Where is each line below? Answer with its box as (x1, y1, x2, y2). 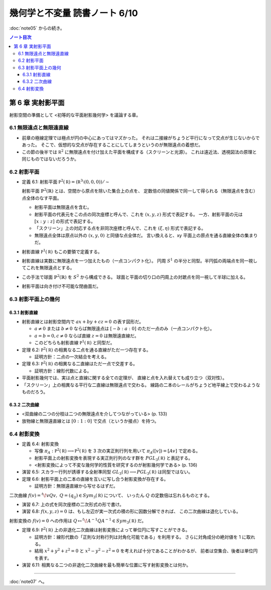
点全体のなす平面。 (22, 195, 62, 201)
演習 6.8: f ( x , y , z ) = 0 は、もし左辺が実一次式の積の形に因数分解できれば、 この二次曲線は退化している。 (22, 508, 241, 514)
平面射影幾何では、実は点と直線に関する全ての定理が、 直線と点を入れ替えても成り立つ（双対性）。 (22, 375, 227, 381)
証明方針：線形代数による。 (34, 368, 92, 374)
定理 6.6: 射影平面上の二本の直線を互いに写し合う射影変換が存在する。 (22, 476, 169, 482)
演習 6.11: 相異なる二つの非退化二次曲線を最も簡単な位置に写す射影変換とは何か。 (22, 562, 191, 568)
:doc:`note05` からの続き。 (9, 25, 65, 31)
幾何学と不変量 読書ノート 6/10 (9, 8, 138, 19)
